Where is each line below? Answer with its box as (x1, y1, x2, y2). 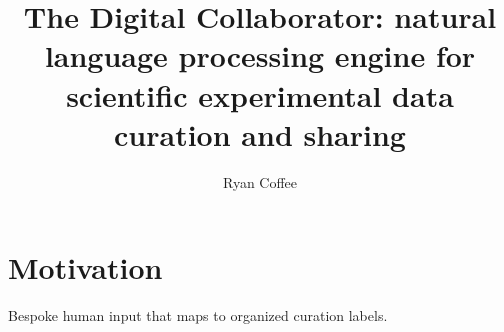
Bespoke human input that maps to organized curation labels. (8, 305, 388, 326)
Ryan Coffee (222, 171, 298, 192)
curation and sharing (114, 113, 406, 154)
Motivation (8, 247, 163, 288)
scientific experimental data (66, 74, 454, 115)
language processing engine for (44, 35, 476, 76)
